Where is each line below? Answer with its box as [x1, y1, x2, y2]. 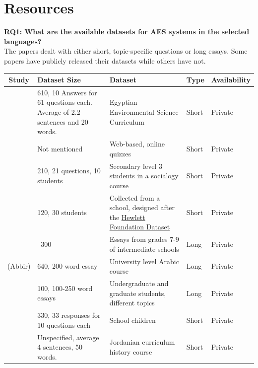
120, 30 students [37, 207, 87, 217]
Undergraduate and [109, 278, 169, 289]
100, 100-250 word [37, 283, 93, 293]
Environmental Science [109, 107, 179, 117]
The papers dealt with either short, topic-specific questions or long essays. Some [4, 46, 248, 56]
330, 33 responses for [37, 310, 101, 320]
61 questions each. [37, 97, 92, 107]
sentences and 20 [37, 116, 88, 127]
